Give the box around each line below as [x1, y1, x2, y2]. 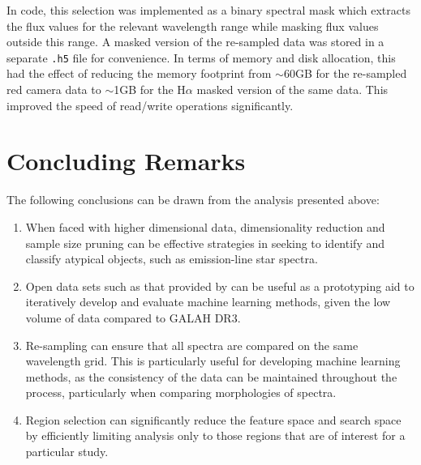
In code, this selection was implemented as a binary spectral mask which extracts [6, 2, 410, 18]
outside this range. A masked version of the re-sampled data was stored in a [6, 33, 384, 50]
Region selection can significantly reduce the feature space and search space [25, 411, 402, 428]
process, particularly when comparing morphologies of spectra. [25, 384, 337, 401]
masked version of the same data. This [196, 81, 389, 98]
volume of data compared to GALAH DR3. [25, 309, 241, 326]
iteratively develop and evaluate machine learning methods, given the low [25, 293, 391, 310]
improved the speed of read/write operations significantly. [6, 96, 294, 113]
